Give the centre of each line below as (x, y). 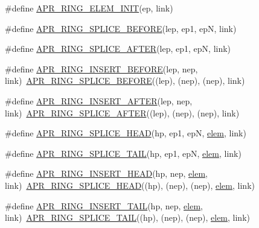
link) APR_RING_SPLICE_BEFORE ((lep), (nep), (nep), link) (125, 81)
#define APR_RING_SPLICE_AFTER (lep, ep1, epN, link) (118, 49)
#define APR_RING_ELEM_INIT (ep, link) (89, 8)
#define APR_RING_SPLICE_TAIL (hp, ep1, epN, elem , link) (123, 153)
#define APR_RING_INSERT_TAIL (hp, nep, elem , (104, 205)
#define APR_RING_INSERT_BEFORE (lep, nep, (101, 68)
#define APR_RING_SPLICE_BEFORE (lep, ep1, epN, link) (121, 28)
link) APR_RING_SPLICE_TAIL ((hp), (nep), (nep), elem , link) (127, 217)
